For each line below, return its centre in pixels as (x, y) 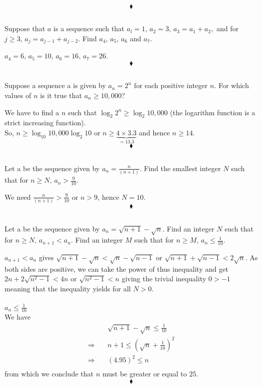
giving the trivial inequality (164, 279)
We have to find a (32, 112)
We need (18, 197)
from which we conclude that (49, 374)
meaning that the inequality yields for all (68, 288)
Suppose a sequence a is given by (55, 85)
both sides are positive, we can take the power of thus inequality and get (116, 268)
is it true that (61, 95)
